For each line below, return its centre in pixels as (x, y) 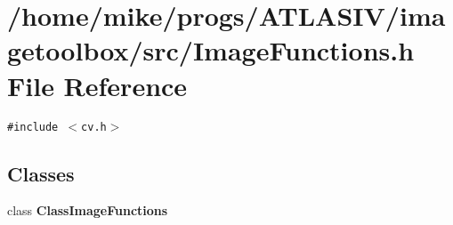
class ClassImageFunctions (88, 210)
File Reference (97, 85)
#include (33, 127)
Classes (41, 173)
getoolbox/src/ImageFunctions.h (211, 50)
